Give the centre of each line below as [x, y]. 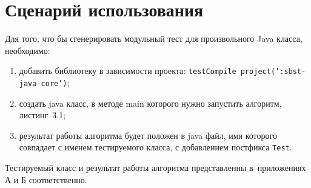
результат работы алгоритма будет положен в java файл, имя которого [148, 135]
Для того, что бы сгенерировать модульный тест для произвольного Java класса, [154, 39]
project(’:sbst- [273, 72]
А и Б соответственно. [46, 179]
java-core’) [43, 83]
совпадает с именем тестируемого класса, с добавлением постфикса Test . [155, 147]
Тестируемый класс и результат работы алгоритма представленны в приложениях [155, 168]
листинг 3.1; [42, 115]
